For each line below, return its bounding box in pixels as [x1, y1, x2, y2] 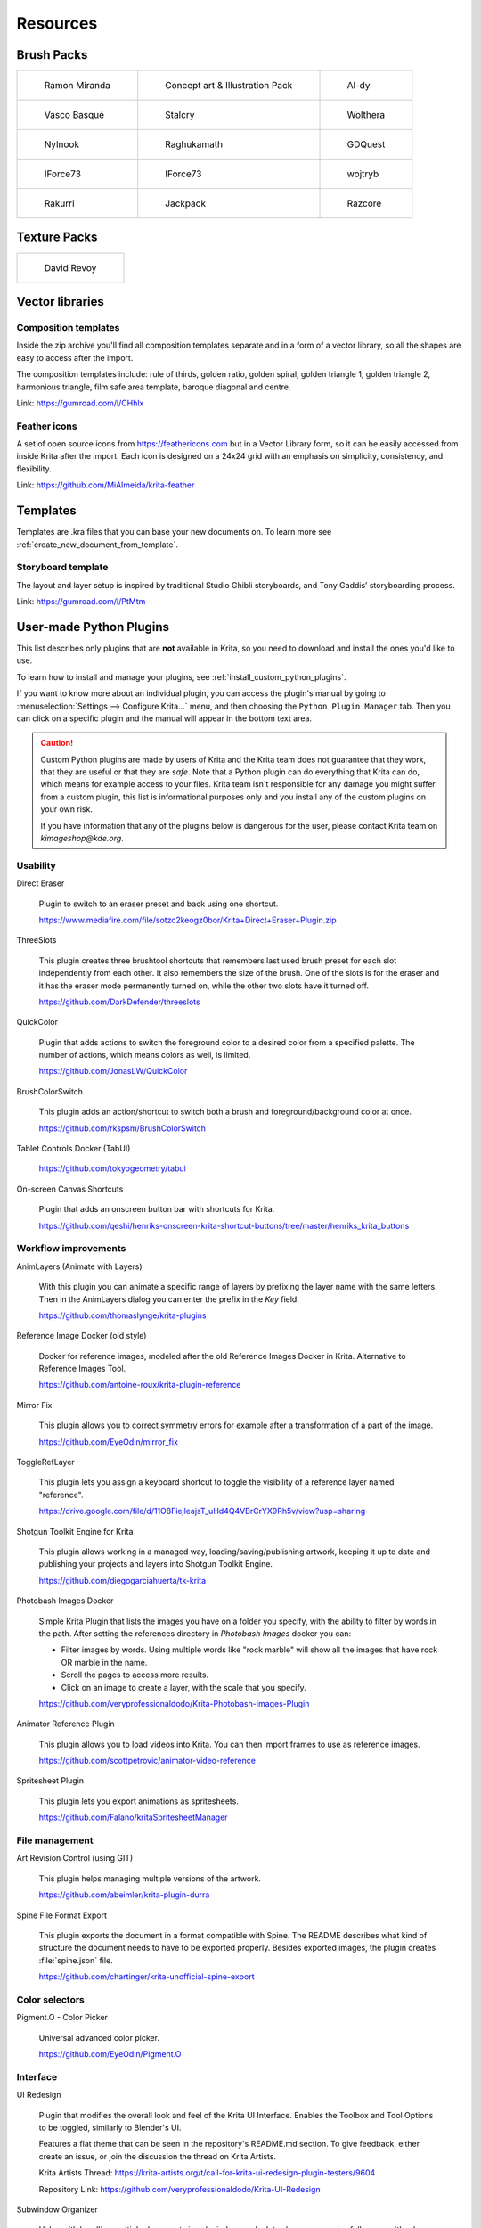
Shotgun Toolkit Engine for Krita [16, 1526, 134, 1536]
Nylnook [44, 138, 80, 151]
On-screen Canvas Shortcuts [16, 1184, 124, 1194]
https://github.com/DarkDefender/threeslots [38, 996, 200, 1007]
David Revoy [44, 261, 97, 274]
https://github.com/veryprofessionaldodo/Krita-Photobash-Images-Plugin [38, 1698, 310, 1708]
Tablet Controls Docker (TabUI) [16, 1143, 131, 1154]
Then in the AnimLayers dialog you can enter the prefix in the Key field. [38, 1293, 300, 1305]
